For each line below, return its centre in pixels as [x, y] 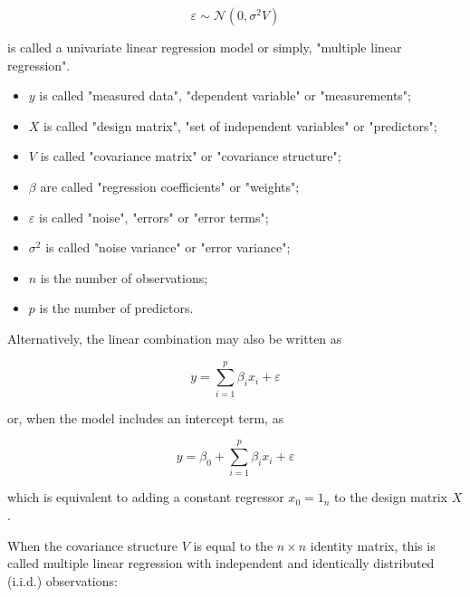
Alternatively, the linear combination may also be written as [175, 338]
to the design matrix [391, 497]
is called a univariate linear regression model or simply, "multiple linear [205, 47]
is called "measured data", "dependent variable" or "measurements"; [225, 95]
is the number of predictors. [116, 308]
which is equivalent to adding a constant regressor [146, 497]
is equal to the [233, 545]
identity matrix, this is [373, 545]
